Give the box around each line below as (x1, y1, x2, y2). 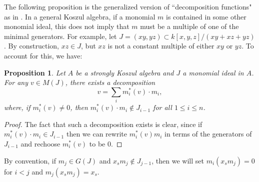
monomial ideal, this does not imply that (4, 21, 129, 31)
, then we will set (151, 155, 204, 165)
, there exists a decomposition (65, 77, 155, 87)
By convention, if (4, 155, 56, 165)
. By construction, (4, 40, 59, 51)
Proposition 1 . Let (4, 67, 65, 77)
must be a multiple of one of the (140, 21, 239, 31)
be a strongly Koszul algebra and (75, 67, 174, 77)
